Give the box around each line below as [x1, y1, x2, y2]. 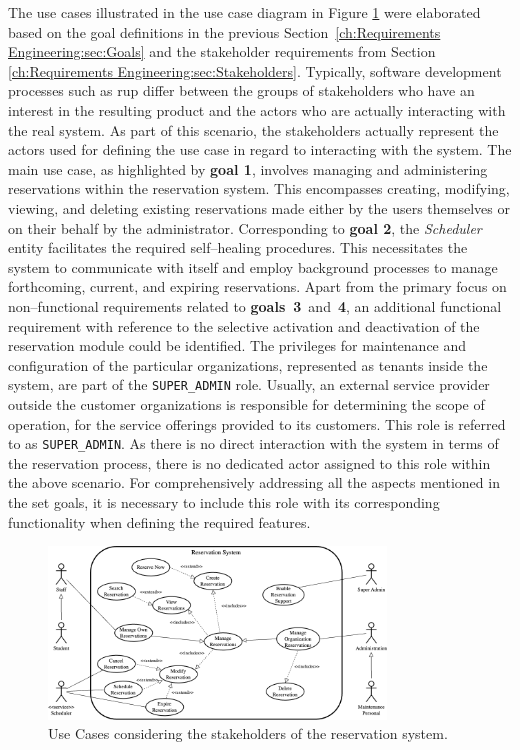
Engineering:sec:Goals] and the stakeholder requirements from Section [8, 41, 436, 62]
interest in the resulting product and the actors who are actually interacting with [8, 99, 506, 120]
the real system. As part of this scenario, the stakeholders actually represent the [8, 119, 499, 140]
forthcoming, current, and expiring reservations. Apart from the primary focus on [8, 276, 507, 297]
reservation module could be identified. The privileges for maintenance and [8, 335, 467, 356]
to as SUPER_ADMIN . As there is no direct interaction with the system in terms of [8, 433, 499, 454]
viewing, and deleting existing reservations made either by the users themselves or [8, 197, 510, 218]
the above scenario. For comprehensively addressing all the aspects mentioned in [8, 472, 500, 493]
